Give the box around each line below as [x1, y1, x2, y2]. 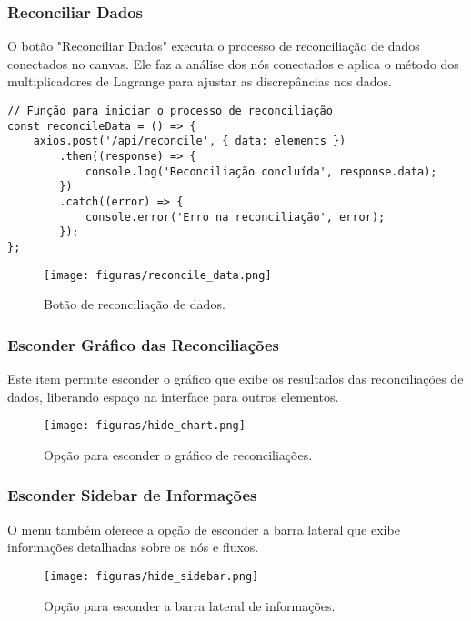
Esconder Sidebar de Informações [7, 484, 257, 506]
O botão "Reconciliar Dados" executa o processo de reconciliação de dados [7, 36, 420, 55]
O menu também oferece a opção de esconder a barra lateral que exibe [7, 519, 400, 538]
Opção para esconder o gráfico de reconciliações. [44, 445, 313, 464]
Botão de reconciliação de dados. [44, 295, 225, 314]
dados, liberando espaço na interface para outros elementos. [7, 386, 339, 406]
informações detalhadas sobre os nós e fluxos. [7, 537, 259, 556]
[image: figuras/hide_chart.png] [44, 419, 246, 433]
